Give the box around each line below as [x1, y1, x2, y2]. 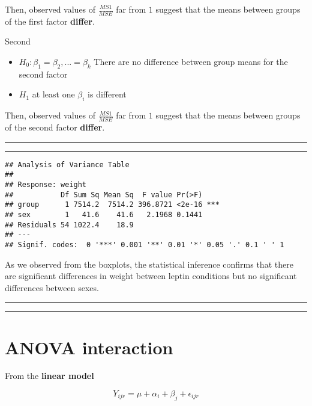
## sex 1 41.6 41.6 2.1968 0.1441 [5, 210, 203, 219]
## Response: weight [5, 180, 87, 189]
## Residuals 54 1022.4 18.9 [5, 220, 134, 229]
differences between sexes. [5, 281, 99, 294]
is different [88, 88, 127, 100]
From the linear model [5, 369, 94, 382]
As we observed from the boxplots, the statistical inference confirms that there [5, 257, 293, 270]
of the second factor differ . [5, 121, 105, 134]
